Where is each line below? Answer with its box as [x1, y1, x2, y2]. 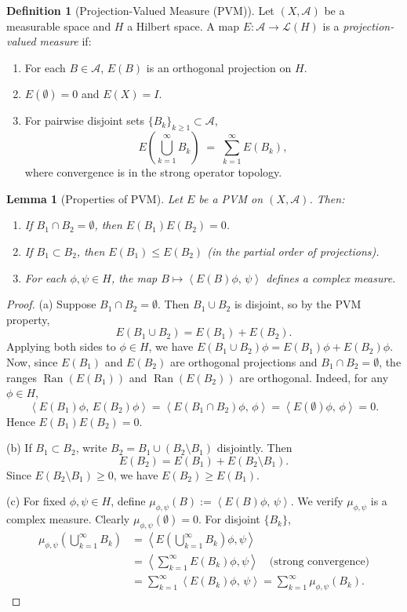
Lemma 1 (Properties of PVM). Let [6, 190, 183, 206]
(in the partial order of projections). [207, 242, 380, 259]
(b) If [6, 439, 32, 456]
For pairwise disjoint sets [24, 112, 145, 129]
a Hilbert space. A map [127, 17, 239, 34]
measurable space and [6, 17, 111, 34]
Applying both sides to [6, 338, 116, 355]
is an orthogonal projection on [146, 59, 292, 75]
